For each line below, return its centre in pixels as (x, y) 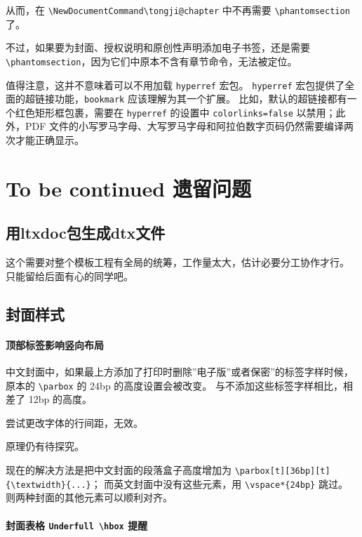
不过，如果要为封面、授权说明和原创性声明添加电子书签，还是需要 (158, 47)
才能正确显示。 (49, 140)
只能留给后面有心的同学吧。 (69, 276)
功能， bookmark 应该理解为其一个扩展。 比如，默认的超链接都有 (201, 99)
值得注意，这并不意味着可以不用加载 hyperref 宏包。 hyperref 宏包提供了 (175, 85)
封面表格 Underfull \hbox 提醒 (77, 525)
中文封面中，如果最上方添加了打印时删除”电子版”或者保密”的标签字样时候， (180, 371)
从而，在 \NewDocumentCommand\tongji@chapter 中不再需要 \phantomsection (178, 10)
